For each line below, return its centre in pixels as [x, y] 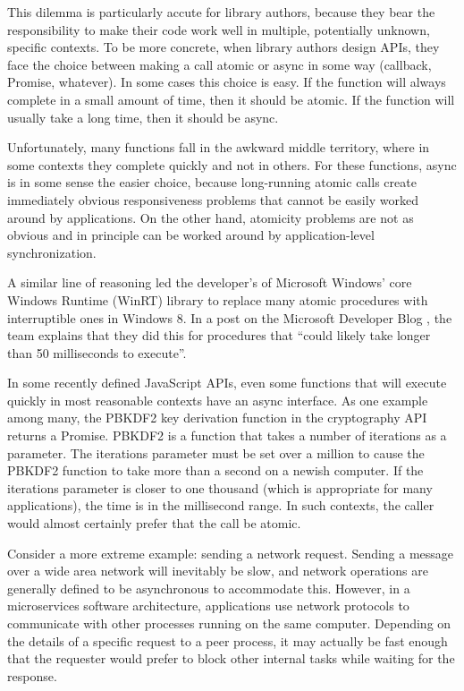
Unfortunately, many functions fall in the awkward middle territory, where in [219, 147]
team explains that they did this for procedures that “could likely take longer [219, 335]
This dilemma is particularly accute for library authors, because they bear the [221, 12]
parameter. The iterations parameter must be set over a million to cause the [216, 452]
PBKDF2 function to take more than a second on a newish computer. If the [215, 470]
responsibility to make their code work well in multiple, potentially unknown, [219, 29]
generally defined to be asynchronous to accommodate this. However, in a [209, 588]
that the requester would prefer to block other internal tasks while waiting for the [231, 658]
